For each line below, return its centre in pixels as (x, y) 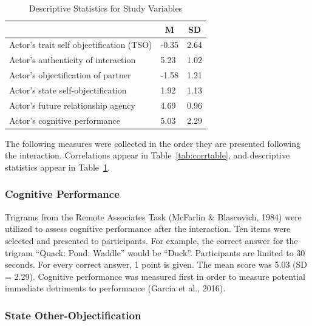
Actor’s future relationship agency (72, 105)
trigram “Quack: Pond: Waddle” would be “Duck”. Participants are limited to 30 (155, 252)
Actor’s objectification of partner (70, 75)
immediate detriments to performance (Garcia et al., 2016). (115, 288)
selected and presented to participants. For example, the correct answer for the (151, 240)
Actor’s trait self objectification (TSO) (81, 45)
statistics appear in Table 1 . (57, 167)
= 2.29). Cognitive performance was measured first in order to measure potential (155, 276)
